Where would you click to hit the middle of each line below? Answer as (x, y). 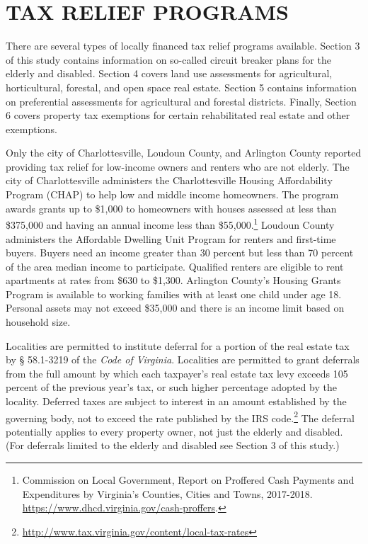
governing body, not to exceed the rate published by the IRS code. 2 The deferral (180, 416)
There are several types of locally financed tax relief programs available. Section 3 (183, 46)
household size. (38, 322)
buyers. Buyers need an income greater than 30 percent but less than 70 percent (180, 253)
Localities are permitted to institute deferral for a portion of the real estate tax (178, 345)
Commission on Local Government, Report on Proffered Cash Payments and (188, 480)
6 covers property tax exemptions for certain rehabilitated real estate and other (178, 115)
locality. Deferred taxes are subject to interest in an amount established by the (176, 401)
